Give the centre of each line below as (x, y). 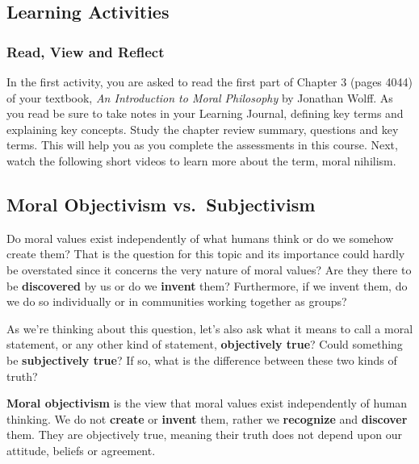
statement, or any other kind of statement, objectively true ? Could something (205, 344)
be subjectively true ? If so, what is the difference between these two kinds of (202, 359)
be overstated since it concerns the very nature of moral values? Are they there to (209, 269)
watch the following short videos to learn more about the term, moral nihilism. (201, 160)
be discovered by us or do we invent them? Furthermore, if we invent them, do (207, 285)
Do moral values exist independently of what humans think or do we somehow (200, 238)
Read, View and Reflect (86, 51)
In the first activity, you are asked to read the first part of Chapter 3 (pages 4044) (209, 82)
